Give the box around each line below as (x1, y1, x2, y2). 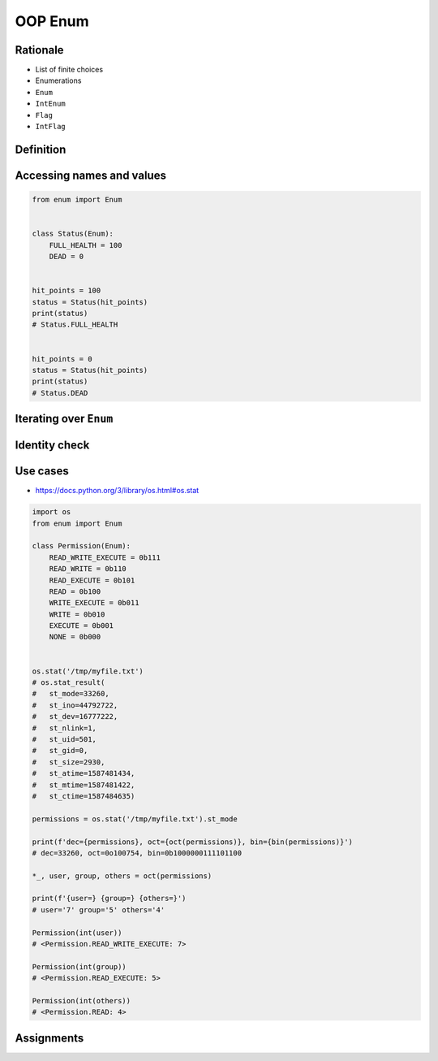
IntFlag (35, 122, 67, 132)
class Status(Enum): (32, 229, 114, 239)
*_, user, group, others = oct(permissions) (32, 871, 213, 881)
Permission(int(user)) (32, 928, 122, 938)
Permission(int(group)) (32, 962, 127, 971)
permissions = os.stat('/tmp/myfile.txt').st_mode (32, 814, 238, 824)
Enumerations (35, 76, 82, 85)
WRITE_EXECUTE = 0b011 (49, 598, 140, 608)
